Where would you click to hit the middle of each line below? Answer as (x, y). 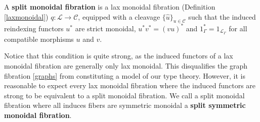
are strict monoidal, (105, 28)
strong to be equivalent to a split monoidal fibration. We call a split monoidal (124, 95)
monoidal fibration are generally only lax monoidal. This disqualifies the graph (126, 65)
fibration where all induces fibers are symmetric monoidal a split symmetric (125, 105)
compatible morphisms (39, 39)
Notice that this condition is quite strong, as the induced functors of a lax (119, 56)
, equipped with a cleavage (119, 16)
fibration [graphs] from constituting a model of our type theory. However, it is (125, 75)
